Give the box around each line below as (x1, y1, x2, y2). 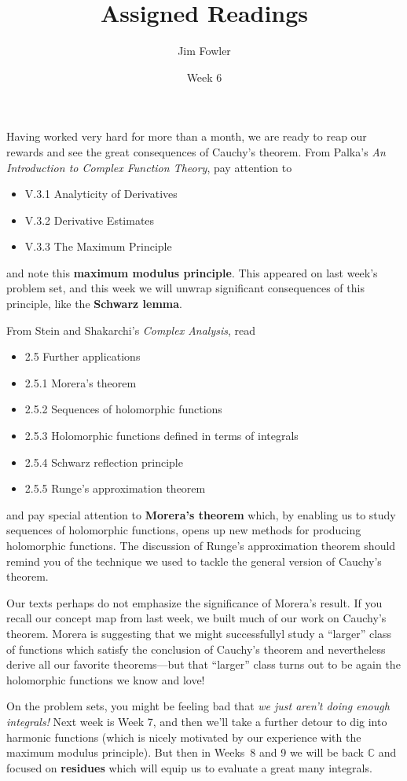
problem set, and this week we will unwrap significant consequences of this (6, 280, 365, 296)
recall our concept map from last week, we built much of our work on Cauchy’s (6, 610, 387, 626)
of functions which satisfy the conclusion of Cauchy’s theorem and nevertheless (6, 640, 386, 657)
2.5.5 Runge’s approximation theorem (24, 480, 206, 497)
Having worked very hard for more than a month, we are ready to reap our (6, 128, 367, 145)
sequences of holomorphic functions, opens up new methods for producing (6, 522, 361, 538)
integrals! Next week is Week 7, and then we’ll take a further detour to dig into (6, 713, 387, 729)
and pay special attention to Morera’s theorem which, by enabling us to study (6, 506, 396, 522)
